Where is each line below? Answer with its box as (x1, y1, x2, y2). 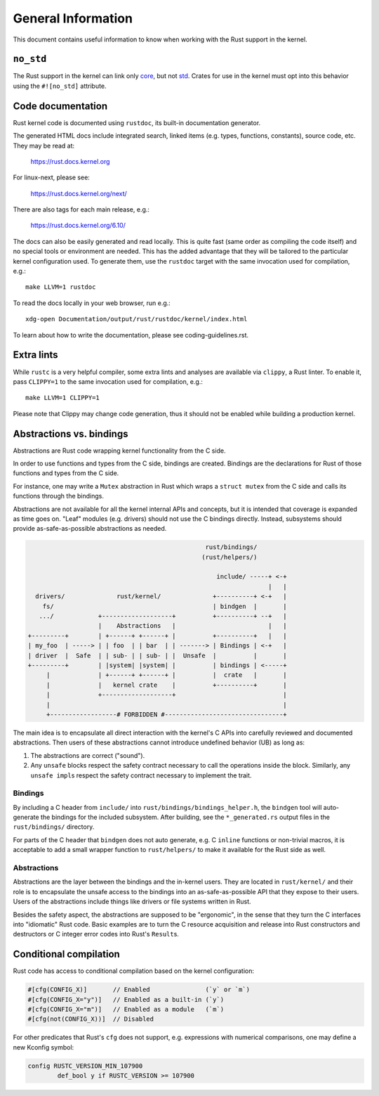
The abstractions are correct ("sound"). (30, 751, 145, 759)
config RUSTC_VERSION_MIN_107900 (27, 1062, 143, 1070)
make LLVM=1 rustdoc (25, 283, 96, 291)
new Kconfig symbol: (13, 1043, 74, 1051)
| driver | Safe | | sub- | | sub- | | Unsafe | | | (27, 651, 287, 659)
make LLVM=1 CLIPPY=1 (25, 394, 100, 402)
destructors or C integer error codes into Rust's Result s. (13, 930, 179, 939)
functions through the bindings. (13, 492, 105, 501)
